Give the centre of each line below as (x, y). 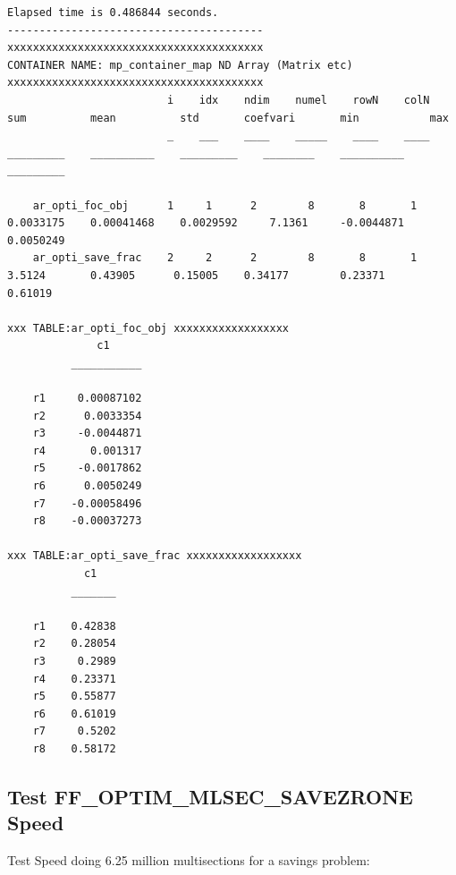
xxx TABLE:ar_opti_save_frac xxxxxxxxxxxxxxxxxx (155, 556)
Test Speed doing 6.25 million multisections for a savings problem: (189, 860)
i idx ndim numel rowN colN (298, 100)
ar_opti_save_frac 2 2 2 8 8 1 (225, 258)
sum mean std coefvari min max (228, 118)
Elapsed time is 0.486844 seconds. (113, 13)
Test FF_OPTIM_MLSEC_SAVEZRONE (210, 796)
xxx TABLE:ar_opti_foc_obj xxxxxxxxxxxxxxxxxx (148, 328)
